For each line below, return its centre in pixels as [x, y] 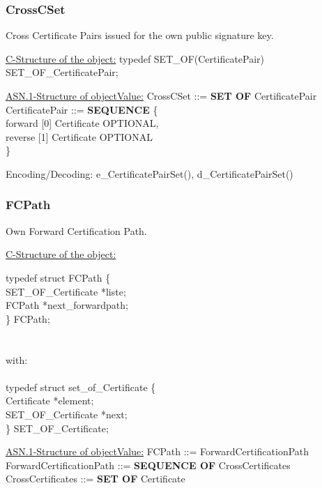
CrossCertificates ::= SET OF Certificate [95, 479]
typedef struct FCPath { [58, 277]
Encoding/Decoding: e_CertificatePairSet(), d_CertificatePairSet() [149, 173]
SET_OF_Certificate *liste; [66, 291]
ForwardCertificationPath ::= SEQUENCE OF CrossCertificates [148, 465]
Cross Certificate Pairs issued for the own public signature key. [140, 35]
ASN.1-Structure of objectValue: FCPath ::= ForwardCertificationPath [158, 451]
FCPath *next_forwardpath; [67, 305]
